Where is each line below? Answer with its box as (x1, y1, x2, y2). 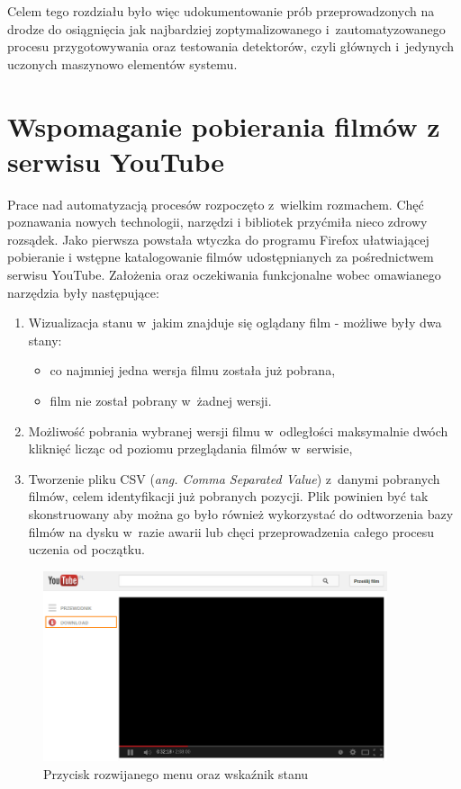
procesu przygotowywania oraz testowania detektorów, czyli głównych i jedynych (7, 37, 455, 56)
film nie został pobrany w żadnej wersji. (50, 391, 272, 410)
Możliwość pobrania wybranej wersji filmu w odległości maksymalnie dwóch (28, 421, 448, 440)
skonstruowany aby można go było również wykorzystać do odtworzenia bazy (28, 505, 454, 523)
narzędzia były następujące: (7, 282, 159, 301)
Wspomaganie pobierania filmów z (7, 107, 440, 144)
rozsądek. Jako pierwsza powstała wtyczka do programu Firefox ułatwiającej (7, 229, 429, 248)
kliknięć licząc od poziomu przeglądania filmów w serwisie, (28, 439, 353, 458)
